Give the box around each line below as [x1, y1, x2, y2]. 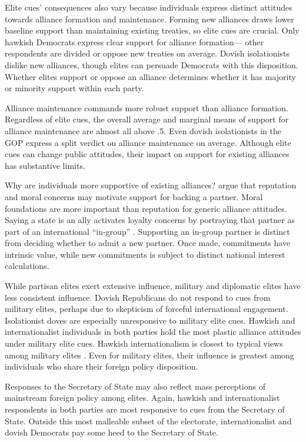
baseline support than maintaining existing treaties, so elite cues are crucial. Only [5, 24, 300, 36]
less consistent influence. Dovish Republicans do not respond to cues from [5, 291, 271, 303]
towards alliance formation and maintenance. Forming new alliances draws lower [5, 12, 294, 25]
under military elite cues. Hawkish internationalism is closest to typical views [5, 337, 283, 350]
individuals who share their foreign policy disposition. [5, 360, 198, 373]
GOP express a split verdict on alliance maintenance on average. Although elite [5, 136, 291, 148]
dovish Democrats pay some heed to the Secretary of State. [5, 426, 218, 438]
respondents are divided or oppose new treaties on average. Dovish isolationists [5, 47, 290, 59]
